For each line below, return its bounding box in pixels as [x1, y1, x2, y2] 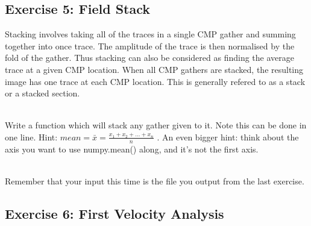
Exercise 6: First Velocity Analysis [5, 204, 224, 222]
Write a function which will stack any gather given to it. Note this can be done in [5, 119, 307, 131]
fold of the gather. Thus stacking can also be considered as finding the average [5, 51, 294, 64]
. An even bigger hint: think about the [157, 130, 299, 143]
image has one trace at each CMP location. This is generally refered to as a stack [5, 75, 306, 87]
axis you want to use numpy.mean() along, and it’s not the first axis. [5, 142, 259, 155]
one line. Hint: [5, 130, 58, 143]
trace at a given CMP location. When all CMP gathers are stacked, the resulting [5, 63, 304, 75]
